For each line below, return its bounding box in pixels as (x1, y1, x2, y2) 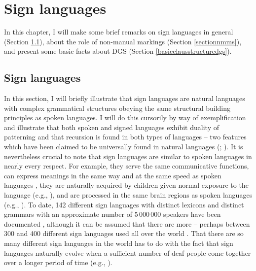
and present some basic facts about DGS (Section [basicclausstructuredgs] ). (4, 46, 232, 56)
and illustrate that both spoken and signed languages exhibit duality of (4, 122, 219, 132)
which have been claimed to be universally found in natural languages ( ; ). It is (4, 141, 243, 152)
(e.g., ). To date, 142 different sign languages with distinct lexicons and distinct (4, 199, 244, 209)
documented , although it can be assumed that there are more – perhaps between (4, 218, 250, 229)
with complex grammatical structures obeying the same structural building (4, 102, 231, 113)
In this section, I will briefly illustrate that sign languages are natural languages (4, 93, 245, 103)
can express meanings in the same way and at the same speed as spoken (4, 170, 221, 180)
